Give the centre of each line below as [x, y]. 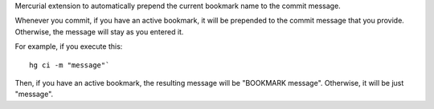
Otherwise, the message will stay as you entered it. [99, 31]
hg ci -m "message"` [70, 65]
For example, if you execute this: [69, 46]
